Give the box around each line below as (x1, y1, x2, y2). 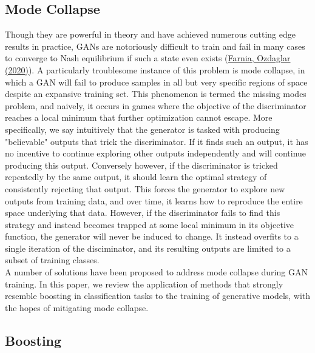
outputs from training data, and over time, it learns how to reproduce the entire (5, 194, 303, 207)
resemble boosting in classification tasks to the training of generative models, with (5, 289, 311, 302)
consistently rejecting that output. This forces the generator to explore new (5, 182, 285, 195)
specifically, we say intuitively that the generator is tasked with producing (5, 123, 280, 135)
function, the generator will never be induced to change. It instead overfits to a (5, 230, 299, 243)
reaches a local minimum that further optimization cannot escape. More (5, 111, 273, 124)
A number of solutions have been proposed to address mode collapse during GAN (5, 266, 308, 278)
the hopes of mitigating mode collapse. (5, 301, 149, 314)
